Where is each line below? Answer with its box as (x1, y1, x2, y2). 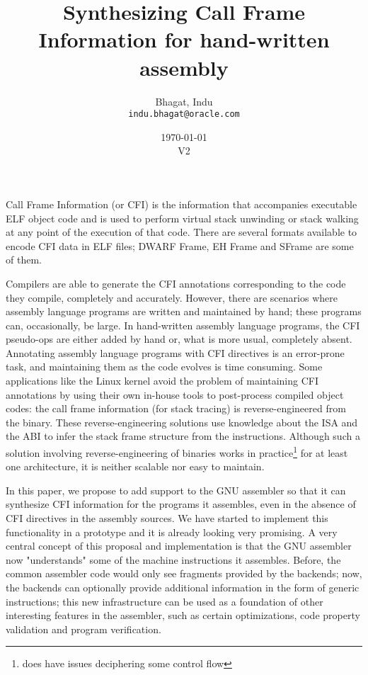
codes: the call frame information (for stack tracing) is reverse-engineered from (6, 401, 346, 416)
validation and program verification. (6, 621, 161, 636)
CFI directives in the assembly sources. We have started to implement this (6, 511, 328, 526)
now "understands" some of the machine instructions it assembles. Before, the (6, 552, 341, 567)
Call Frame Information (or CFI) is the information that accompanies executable (6, 196, 357, 211)
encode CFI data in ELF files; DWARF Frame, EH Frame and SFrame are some (6, 238, 354, 253)
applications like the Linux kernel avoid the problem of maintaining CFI (6, 373, 318, 388)
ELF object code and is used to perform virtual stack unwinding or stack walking (6, 210, 359, 225)
